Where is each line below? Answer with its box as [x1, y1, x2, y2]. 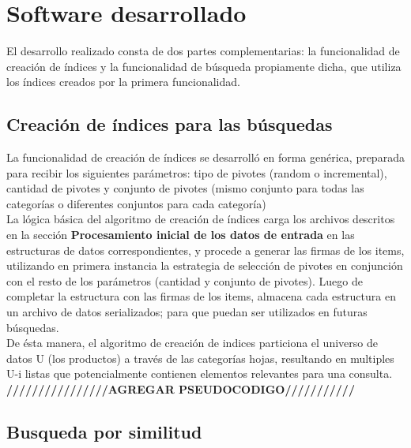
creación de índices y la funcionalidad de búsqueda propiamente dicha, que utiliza [6, 58, 402, 74]
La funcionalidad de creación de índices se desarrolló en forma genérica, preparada [6, 149, 405, 166]
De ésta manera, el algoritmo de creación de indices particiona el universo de [6, 334, 378, 351]
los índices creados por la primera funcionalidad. [6, 73, 240, 90]
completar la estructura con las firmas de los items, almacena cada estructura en [6, 288, 396, 304]
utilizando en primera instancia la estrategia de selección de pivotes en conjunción [6, 257, 403, 274]
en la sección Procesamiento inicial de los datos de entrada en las [6, 226, 355, 243]
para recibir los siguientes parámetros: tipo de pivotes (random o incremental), [6, 164, 387, 181]
